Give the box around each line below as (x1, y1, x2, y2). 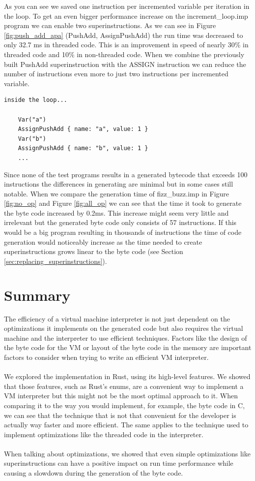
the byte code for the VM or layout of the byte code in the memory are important (4, 342, 252, 353)
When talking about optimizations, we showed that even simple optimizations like (4, 448, 251, 458)
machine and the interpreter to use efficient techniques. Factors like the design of (4, 332, 247, 343)
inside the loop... (4, 96, 67, 104)
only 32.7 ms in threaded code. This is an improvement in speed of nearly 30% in (4, 39, 249, 50)
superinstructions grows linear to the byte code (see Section (4, 246, 183, 257)
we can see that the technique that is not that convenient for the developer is (4, 410, 236, 420)
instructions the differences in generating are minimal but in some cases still (4, 179, 233, 189)
